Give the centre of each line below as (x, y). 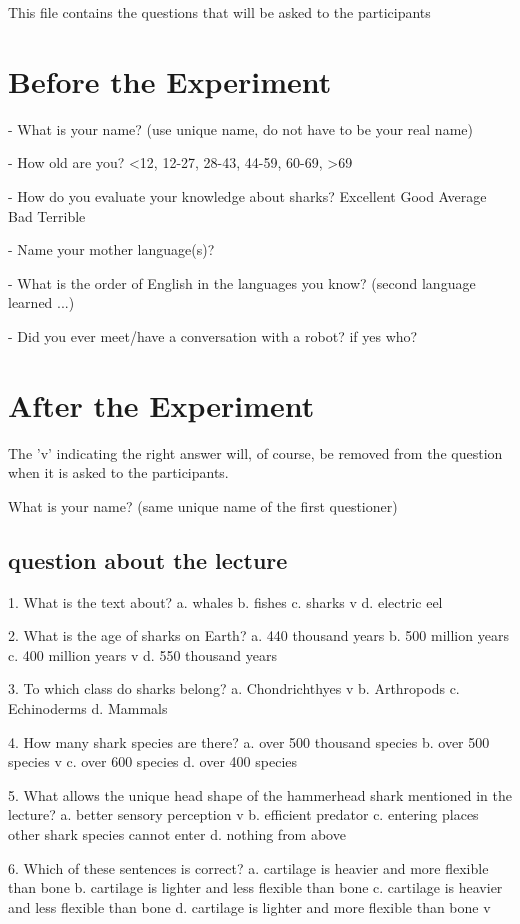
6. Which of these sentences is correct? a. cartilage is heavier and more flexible (248, 867)
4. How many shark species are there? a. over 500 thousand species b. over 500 (249, 741)
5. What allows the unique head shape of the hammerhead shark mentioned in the (260, 794)
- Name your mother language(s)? (111, 249)
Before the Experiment (170, 80)
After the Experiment (161, 404)
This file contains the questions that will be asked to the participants (219, 12)
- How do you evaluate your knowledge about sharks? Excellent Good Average (247, 195)
